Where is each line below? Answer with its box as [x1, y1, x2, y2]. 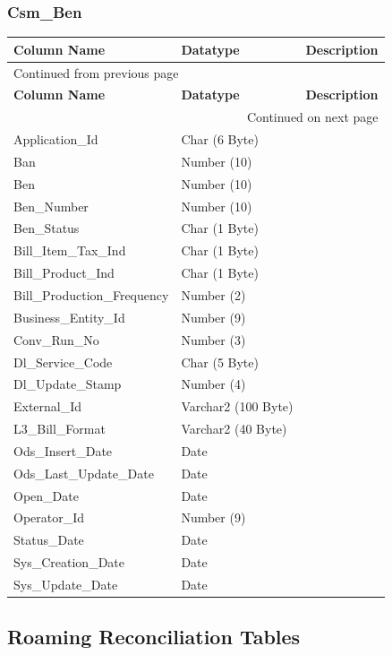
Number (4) [181, 375, 246, 393]
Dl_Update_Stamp [13, 375, 122, 393]
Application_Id [13, 130, 98, 149]
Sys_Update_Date [13, 574, 118, 593]
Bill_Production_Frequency [13, 286, 169, 304]
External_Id [13, 397, 82, 416]
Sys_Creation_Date [13, 553, 124, 572]
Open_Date [13, 486, 79, 504]
